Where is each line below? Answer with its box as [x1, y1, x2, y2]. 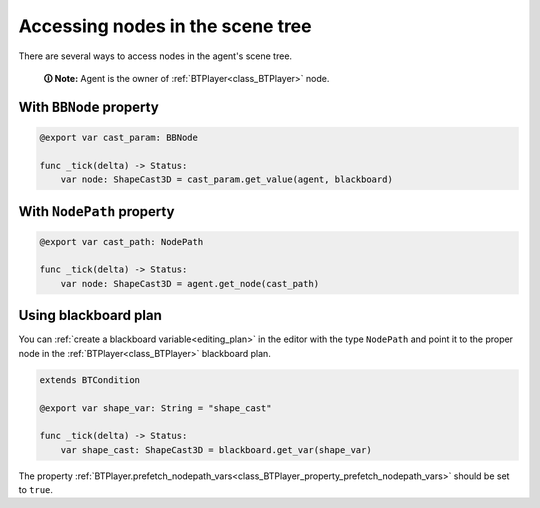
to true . [18, 484, 54, 496]
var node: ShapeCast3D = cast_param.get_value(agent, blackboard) [60, 174, 394, 185]
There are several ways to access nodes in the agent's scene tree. [18, 50, 293, 62]
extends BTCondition [39, 374, 140, 385]
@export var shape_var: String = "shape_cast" [39, 402, 272, 414]
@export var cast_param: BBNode [39, 131, 199, 143]
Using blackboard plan [18, 307, 162, 324]
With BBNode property [18, 98, 159, 115]
